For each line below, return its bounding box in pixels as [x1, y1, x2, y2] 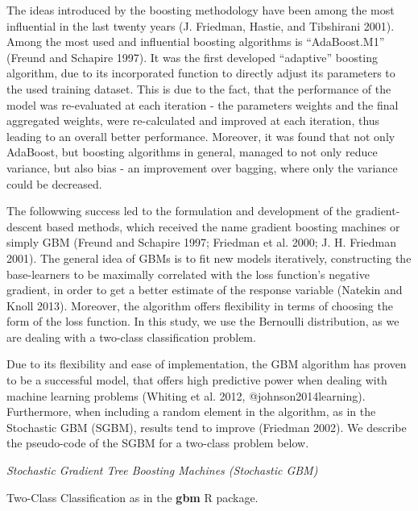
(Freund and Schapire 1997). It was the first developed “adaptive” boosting [6, 48, 379, 65]
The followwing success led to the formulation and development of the [6, 202, 352, 219]
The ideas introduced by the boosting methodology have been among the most [6, 2, 395, 18]
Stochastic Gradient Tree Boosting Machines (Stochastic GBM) [6, 462, 318, 479]
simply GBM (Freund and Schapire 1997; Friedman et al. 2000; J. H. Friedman [6, 234, 396, 251]
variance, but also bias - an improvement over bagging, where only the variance [6, 159, 398, 176]
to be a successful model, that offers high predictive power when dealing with [6, 372, 387, 388]
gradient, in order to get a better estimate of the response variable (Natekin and [6, 281, 403, 298]
